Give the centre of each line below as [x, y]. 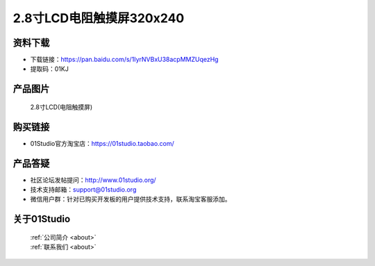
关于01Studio [42, 219]
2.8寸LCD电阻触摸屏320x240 [99, 18]
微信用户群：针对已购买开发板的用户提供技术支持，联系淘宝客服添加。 [131, 199]
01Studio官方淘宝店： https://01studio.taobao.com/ [102, 143]
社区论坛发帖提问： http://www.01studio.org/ [93, 180]
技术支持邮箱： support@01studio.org [83, 190]
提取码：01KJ [49, 69]
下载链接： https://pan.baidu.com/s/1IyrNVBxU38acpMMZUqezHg [124, 60]
